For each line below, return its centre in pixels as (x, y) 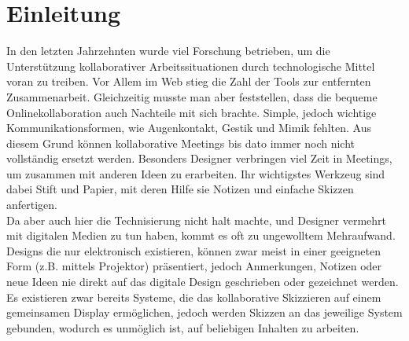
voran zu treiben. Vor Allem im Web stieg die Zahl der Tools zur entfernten (189, 81)
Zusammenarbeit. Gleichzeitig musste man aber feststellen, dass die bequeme (192, 96)
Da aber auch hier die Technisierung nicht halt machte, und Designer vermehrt (196, 220)
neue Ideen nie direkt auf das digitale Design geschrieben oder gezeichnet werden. (203, 282)
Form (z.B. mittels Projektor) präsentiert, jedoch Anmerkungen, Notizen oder (194, 266)
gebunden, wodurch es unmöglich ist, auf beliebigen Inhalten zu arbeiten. (183, 327)
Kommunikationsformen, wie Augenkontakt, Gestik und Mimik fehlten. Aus (189, 128)
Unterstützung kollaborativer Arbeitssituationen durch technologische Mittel (191, 66)
